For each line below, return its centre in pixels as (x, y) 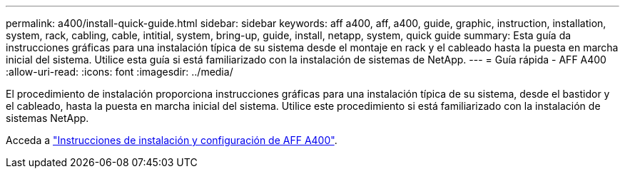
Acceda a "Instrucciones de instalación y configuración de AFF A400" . (172, 140)
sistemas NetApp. (47, 118)
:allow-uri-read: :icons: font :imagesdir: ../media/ (120, 72)
